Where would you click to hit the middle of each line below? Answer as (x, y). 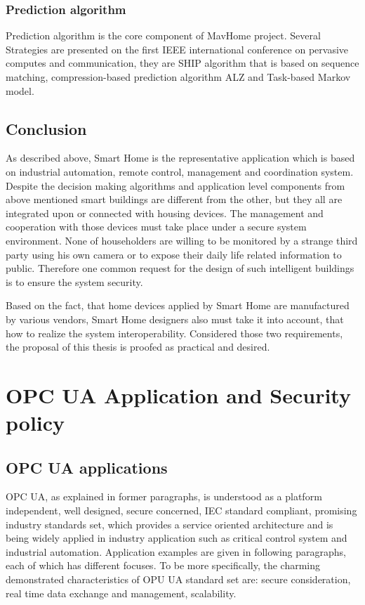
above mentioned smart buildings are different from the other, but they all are (174, 199)
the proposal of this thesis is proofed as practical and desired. (138, 347)
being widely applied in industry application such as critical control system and (177, 538)
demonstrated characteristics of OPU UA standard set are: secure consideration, (178, 579)
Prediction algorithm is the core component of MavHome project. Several (163, 35)
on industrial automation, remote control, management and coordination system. (180, 171)
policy (35, 423)
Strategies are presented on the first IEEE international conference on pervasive (177, 49)
